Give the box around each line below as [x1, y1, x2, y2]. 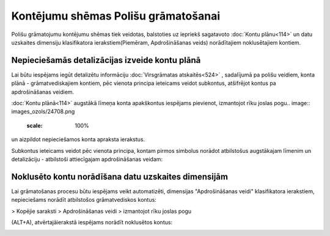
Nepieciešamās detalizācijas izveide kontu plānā [11, 55, 201, 65]
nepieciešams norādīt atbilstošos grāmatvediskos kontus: [11, 196, 157, 204]
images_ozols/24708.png [11, 108, 75, 116]
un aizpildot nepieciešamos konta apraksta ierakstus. [11, 136, 145, 143]
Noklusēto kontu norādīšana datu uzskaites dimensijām [11, 171, 229, 182]
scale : [26, 122, 43, 129]
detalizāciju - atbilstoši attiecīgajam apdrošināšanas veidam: [11, 155, 163, 163]
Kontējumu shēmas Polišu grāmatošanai [11, 9, 220, 23]
